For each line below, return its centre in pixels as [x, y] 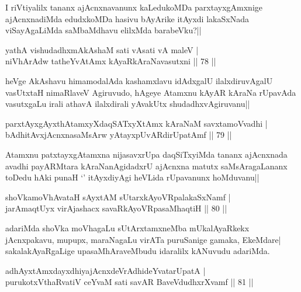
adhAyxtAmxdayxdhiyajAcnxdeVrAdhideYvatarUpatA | [105, 270]
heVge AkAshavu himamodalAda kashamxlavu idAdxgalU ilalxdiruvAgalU [139, 80]
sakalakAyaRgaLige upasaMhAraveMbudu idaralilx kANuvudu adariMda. [138, 251]
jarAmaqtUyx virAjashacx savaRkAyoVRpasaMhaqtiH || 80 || [116, 208]
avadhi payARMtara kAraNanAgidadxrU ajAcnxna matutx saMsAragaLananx [146, 166]
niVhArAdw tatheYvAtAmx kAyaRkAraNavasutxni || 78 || [111, 61]
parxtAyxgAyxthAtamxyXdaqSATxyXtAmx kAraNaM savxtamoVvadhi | [136, 123]
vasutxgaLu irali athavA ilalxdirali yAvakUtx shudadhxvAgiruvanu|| [128, 104]
